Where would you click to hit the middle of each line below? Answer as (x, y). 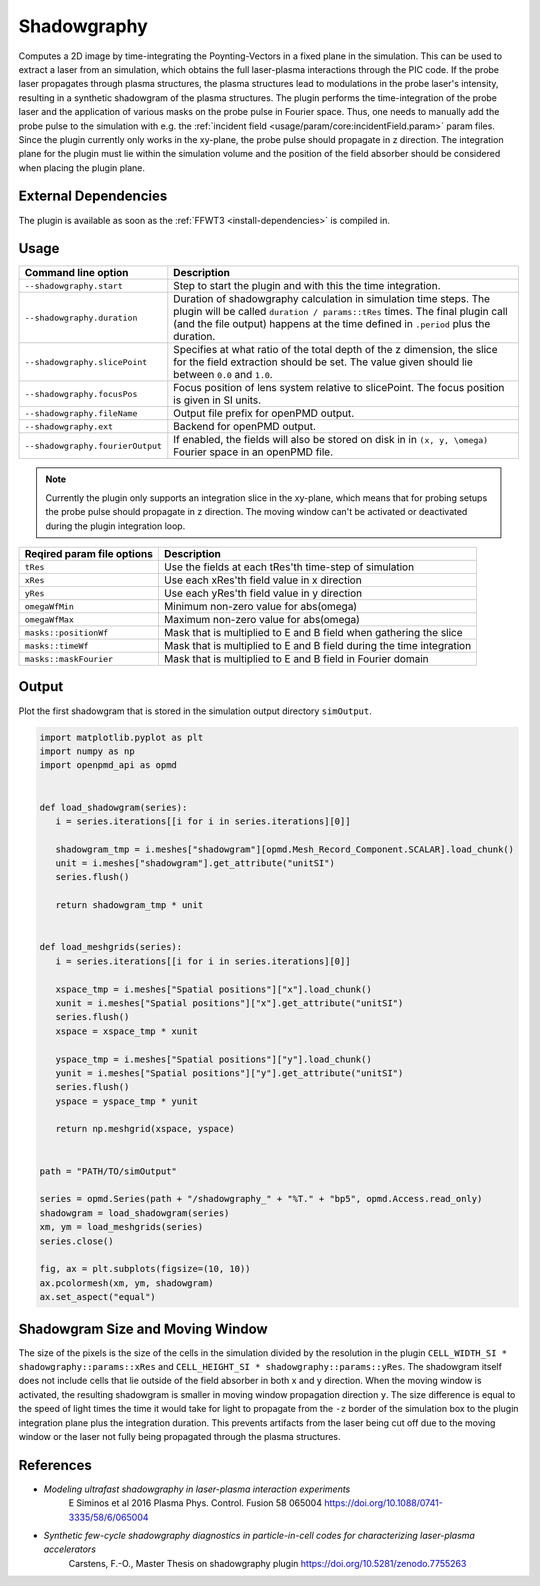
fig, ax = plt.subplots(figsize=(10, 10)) (145, 1269)
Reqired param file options (89, 554)
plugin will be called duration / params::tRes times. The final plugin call (341, 312)
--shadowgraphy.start (74, 285)
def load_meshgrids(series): (111, 947)
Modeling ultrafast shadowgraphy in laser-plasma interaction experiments (197, 1489)
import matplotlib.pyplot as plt (121, 737)
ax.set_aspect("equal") (98, 1297)
